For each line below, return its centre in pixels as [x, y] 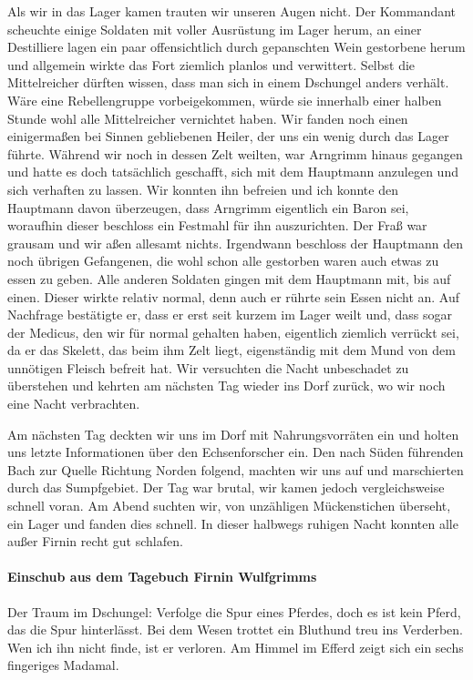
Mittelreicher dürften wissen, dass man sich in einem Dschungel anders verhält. [228, 82]
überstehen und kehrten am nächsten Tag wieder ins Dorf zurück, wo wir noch [226, 386]
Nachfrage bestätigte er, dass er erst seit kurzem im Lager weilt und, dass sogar [230, 315]
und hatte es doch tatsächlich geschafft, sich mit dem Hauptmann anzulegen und [233, 172]
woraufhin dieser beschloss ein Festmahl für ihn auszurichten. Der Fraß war [217, 225]
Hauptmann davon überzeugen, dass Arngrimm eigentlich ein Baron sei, [208, 207]
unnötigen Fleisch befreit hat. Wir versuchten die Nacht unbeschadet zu [208, 367]
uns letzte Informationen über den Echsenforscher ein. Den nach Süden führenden [236, 452]
